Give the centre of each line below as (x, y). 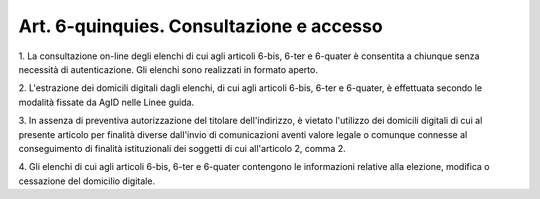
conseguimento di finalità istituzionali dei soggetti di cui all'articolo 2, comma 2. (182, 148)
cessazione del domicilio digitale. (86, 181)
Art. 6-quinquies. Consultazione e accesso (201, 26)
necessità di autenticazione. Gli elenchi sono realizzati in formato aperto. (168, 69)
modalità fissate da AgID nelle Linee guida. (106, 102)
